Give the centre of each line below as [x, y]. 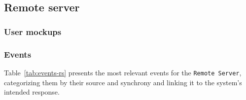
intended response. [32, 92]
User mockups [33, 31]
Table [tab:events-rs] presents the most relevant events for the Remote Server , [123, 72]
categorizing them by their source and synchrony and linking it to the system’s [123, 82]
